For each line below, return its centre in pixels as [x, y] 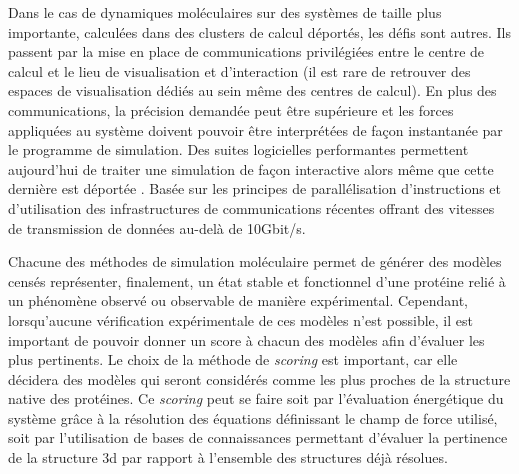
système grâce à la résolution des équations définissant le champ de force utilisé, [253, 417]
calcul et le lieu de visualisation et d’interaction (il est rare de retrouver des [239, 70]
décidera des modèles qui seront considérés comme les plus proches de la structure [259, 378]
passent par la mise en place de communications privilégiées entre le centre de [246, 51]
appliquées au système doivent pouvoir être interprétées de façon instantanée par [255, 129]
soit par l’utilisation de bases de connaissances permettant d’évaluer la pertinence [258, 437]
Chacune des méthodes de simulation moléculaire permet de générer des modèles [255, 261]
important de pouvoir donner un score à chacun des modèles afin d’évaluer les [246, 339]
